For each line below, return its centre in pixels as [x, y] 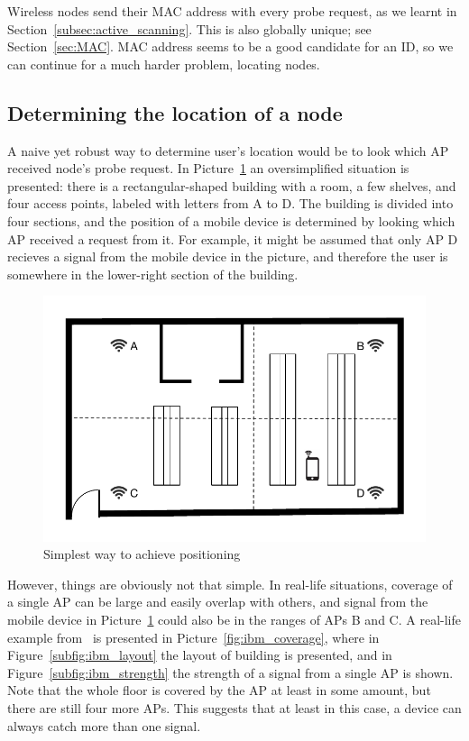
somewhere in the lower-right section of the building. [153, 274]
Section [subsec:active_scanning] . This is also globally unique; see [189, 28]
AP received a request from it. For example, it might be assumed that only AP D [233, 238]
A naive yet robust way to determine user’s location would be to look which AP [228, 150]
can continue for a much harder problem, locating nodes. [164, 64]
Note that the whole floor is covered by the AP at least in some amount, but [219, 690]
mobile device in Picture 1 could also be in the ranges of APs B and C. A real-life [234, 620]
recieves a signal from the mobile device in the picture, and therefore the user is [228, 256]
